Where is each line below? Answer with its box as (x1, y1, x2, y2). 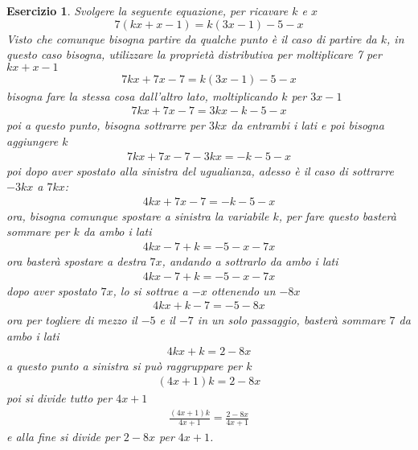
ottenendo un (211, 282, 276, 299)
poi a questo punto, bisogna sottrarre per (6, 117, 205, 134)
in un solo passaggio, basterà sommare (197, 312, 386, 328)
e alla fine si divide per (6, 427, 120, 444)
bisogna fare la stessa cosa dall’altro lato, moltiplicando (6, 87, 278, 104)
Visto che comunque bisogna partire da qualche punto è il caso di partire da (6, 30, 377, 47)
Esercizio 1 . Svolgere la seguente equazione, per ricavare (6, 2, 289, 19)
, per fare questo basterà (278, 207, 396, 224)
